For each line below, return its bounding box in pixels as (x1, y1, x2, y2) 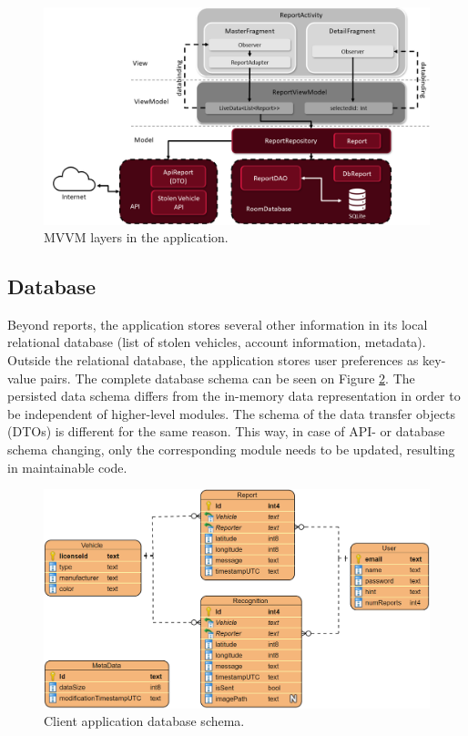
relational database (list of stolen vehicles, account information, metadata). (7, 332, 426, 352)
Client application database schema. (44, 711, 245, 731)
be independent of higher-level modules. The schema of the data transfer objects (7, 404, 455, 423)
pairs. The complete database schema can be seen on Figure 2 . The (40, 368, 415, 387)
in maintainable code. (7, 457, 127, 476)
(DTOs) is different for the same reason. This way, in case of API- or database (7, 422, 445, 441)
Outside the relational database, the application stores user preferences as (7, 351, 419, 370)
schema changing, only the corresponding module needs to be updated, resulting (7, 440, 455, 459)
